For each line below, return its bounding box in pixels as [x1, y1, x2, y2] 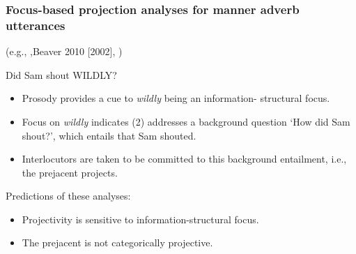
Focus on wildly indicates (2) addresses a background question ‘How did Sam [22, 114, 350, 128]
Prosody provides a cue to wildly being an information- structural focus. [22, 91, 330, 105]
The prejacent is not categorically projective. [22, 235, 213, 250]
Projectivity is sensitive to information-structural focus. [22, 211, 259, 226]
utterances [6, 16, 65, 33]
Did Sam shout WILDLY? [6, 67, 117, 82]
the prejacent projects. [22, 165, 118, 179]
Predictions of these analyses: [6, 188, 131, 203]
